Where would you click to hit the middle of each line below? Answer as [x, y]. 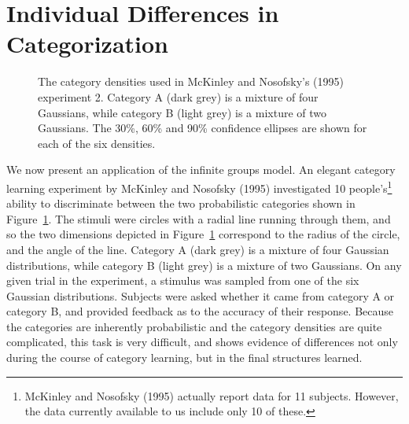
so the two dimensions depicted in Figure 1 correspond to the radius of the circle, [203, 234]
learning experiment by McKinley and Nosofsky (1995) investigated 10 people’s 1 [199, 186]
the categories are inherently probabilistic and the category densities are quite [194, 326]
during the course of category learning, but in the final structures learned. [184, 358]
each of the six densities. [97, 143]
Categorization [87, 44]
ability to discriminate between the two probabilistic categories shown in [181, 203]
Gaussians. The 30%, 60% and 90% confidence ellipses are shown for [203, 128]
